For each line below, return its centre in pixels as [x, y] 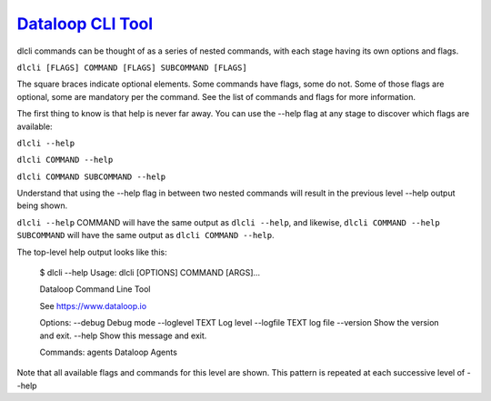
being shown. [42, 206]
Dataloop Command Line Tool [95, 289]
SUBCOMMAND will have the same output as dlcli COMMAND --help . [145, 236]
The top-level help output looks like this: [92, 252]
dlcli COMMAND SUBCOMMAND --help [91, 176]
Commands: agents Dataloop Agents [108, 352]
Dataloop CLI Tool [85, 24]
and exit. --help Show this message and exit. [123, 336]
